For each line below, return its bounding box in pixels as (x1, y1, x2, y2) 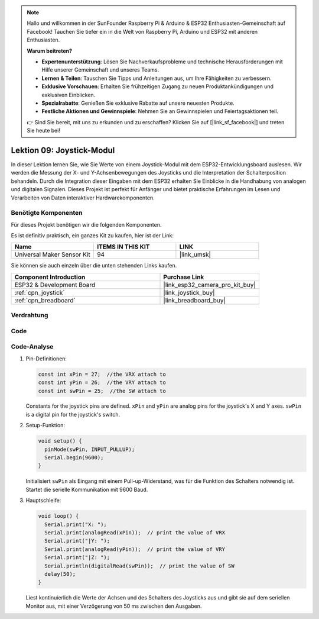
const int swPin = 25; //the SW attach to (38, 388, 167, 394)
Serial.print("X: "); (44, 521, 108, 528)
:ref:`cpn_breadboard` (14, 296, 76, 304)
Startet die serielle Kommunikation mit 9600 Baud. (25, 486, 148, 493)
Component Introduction (14, 273, 86, 281)
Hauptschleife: (25, 497, 61, 504)
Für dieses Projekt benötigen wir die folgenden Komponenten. (11, 221, 162, 228)
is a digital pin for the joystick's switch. (25, 411, 121, 418)
